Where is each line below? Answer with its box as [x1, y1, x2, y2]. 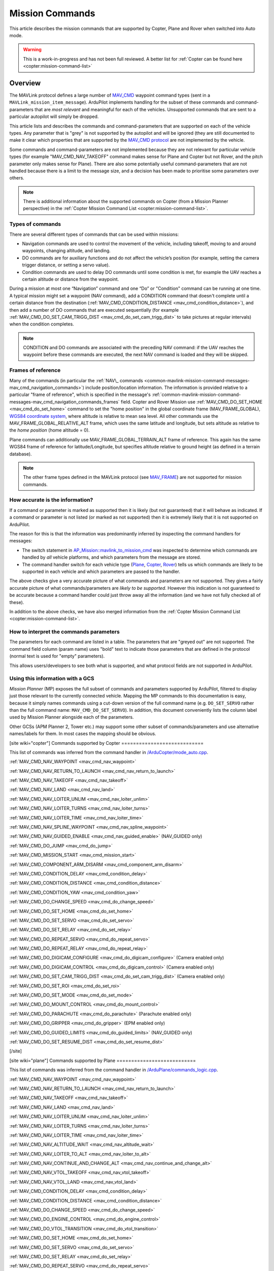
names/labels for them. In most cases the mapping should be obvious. [9, 731, 157, 737]
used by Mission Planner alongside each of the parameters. [9, 714, 134, 720]
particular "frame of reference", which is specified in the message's [9, 391, 151, 398]
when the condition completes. [9, 321, 75, 327]
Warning [23, 46, 42, 53]
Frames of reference [9, 367, 61, 374]
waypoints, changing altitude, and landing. [22, 248, 111, 254]
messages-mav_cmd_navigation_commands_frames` [9, 399, 120, 405]
